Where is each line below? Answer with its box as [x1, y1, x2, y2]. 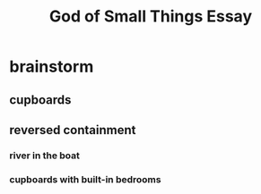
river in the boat [9, 149, 81, 162]
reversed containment [9, 122, 136, 138]
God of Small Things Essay [48, 6, 253, 27]
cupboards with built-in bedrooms [9, 173, 161, 185]
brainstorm [9, 56, 94, 77]
